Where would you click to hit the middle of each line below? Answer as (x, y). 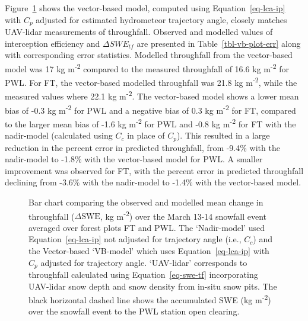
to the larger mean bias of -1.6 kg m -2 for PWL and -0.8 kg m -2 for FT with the (150, 123)
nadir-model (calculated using (59, 135)
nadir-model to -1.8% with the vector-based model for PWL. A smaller (134, 159)
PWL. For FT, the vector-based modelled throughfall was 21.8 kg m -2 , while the (151, 81)
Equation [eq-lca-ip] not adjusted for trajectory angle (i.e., (135, 239)
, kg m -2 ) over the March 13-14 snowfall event (183, 215)
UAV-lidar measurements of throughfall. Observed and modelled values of (139, 32)
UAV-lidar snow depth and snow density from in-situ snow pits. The (153, 286)
